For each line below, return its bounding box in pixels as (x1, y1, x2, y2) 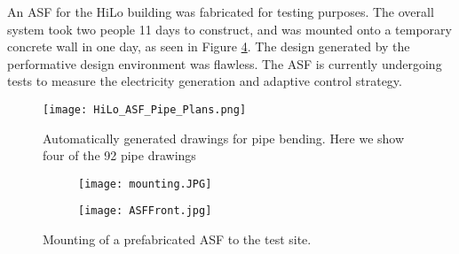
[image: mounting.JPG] (78, 177, 212, 190)
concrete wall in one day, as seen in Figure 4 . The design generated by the (7, 37, 410, 56)
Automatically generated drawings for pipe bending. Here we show (43, 128, 405, 147)
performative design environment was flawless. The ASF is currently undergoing (7, 54, 442, 73)
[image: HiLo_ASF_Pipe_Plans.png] (43, 103, 247, 116)
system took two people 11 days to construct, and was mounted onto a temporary (7, 19, 452, 38)
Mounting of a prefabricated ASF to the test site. (43, 230, 312, 249)
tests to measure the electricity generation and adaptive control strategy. (7, 72, 402, 90)
